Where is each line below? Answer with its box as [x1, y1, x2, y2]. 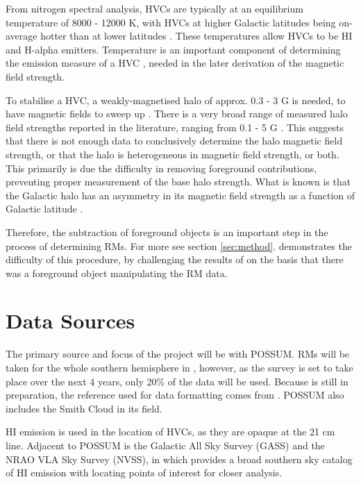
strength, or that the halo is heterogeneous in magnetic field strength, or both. [6, 147, 339, 161]
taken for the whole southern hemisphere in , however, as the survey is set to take [6, 360, 353, 374]
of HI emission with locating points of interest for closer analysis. [6, 465, 283, 480]
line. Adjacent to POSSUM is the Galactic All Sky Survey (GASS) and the [6, 437, 325, 452]
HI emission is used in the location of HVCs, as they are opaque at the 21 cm [6, 424, 335, 439]
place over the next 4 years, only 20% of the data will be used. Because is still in [6, 374, 349, 388]
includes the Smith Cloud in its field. [6, 401, 162, 415]
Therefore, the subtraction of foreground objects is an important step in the [6, 224, 328, 239]
